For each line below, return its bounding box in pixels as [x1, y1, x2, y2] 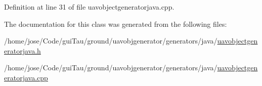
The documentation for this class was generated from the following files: [4, 18, 227, 29]
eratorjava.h [4, 45, 41, 56]
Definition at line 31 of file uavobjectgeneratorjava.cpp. [4, 2, 174, 12]
